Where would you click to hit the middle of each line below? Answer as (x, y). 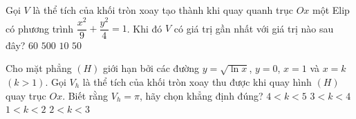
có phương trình (40, 28)
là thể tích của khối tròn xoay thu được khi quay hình (197, 81)
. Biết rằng (85, 95)
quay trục (26, 95)
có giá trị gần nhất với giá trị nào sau (254, 28)
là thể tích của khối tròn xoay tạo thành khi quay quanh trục (163, 10)
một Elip (331, 10)
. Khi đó (144, 28)
